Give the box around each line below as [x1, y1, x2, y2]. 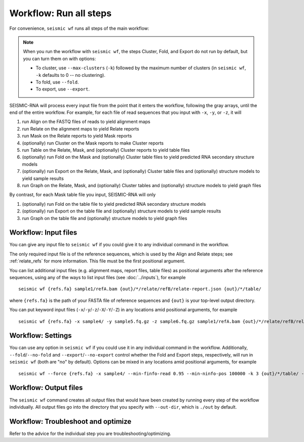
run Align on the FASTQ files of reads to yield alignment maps [22, 119, 150, 125]
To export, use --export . [35, 86, 90, 92]
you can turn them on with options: [23, 56, 96, 62]
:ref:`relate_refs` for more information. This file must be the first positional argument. [9, 258, 185, 264]
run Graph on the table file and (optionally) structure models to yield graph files [22, 215, 187, 221]
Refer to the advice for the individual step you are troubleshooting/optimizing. [9, 430, 172, 436]
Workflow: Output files [9, 383, 83, 392]
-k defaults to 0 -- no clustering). [35, 72, 106, 78]
